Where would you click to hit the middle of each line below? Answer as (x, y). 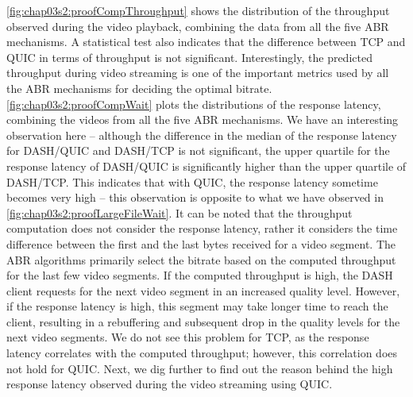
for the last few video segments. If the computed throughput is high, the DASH (200, 275)
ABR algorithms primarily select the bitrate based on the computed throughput (201, 259)
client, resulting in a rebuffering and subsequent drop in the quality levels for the (203, 321)
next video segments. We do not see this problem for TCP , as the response (188, 337)
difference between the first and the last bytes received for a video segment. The (201, 243)
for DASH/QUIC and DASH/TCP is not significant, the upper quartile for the (198, 150)
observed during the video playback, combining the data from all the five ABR (198, 26)
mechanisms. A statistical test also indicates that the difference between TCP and (206, 42)
